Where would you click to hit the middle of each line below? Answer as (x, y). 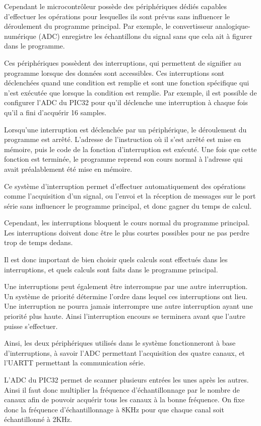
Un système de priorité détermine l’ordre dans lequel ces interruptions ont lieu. (126, 296)
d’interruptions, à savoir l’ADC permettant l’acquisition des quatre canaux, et (124, 352)
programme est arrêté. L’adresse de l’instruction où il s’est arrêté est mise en (123, 139)
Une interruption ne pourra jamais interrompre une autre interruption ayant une (128, 306)
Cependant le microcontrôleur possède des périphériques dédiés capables (116, 6)
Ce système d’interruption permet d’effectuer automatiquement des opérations (125, 186)
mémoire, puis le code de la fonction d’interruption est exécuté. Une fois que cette (130, 149)
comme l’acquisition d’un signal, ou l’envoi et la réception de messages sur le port (130, 196)
